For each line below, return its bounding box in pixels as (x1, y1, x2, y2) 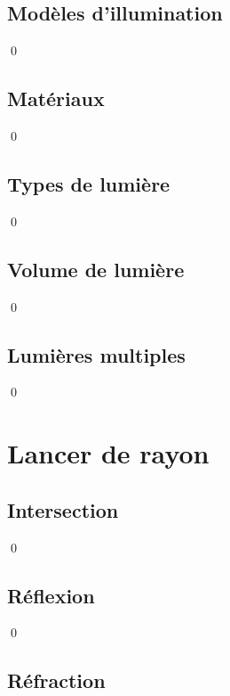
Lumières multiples (7, 340, 186, 368)
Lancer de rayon (7, 435, 210, 471)
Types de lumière (7, 169, 171, 197)
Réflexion (7, 581, 95, 609)
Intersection (7, 495, 119, 523)
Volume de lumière (7, 255, 185, 282)
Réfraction (7, 667, 106, 694)
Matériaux (7, 85, 105, 112)
